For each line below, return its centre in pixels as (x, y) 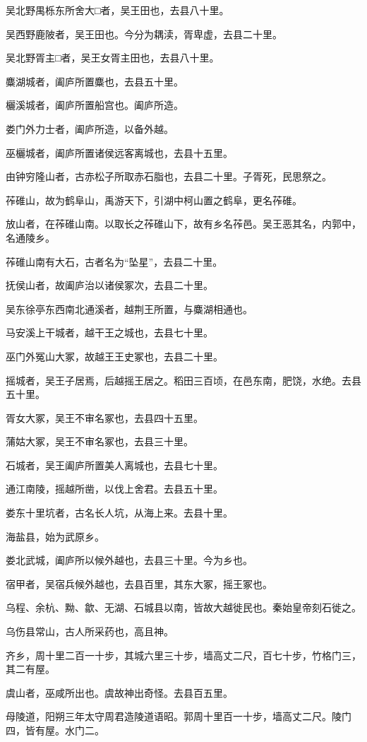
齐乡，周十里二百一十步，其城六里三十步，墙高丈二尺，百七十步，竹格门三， (183, 655)
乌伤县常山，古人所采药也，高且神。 (90, 631)
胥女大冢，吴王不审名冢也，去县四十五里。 (104, 417)
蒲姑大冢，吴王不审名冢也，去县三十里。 (100, 441)
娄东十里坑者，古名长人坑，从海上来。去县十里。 (119, 513)
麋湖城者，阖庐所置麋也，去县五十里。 (95, 81)
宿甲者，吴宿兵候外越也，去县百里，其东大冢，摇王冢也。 (139, 583)
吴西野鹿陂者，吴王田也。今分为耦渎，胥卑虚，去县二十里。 (144, 34)
